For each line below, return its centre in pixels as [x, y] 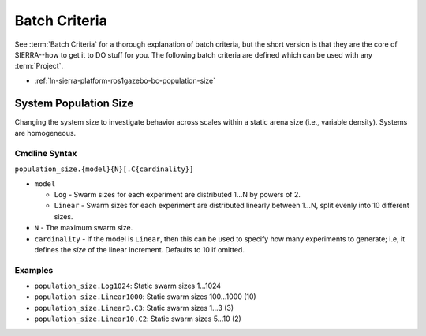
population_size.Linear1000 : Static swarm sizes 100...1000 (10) [145, 297]
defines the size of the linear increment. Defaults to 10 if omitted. [139, 249]
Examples [34, 270]
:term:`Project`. [39, 66]
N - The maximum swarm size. [84, 228]
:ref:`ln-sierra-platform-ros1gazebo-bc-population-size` [125, 80]
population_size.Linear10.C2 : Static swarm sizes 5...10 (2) [138, 319]
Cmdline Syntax [46, 153]
